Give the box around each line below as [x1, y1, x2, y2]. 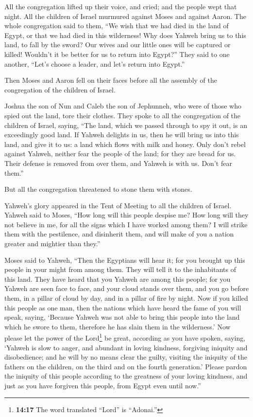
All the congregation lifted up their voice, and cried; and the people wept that [4, 1, 237, 11]
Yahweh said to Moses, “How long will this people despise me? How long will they [4, 210, 249, 220]
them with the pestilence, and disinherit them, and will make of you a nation [4, 229, 234, 239]
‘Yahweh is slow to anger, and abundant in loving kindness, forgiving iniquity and [4, 342, 248, 352]
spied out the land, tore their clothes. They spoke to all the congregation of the [4, 110, 241, 120]
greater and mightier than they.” [4, 238, 101, 249]
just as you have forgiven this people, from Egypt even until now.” [4, 381, 201, 391]
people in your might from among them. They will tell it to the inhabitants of [4, 264, 236, 274]
